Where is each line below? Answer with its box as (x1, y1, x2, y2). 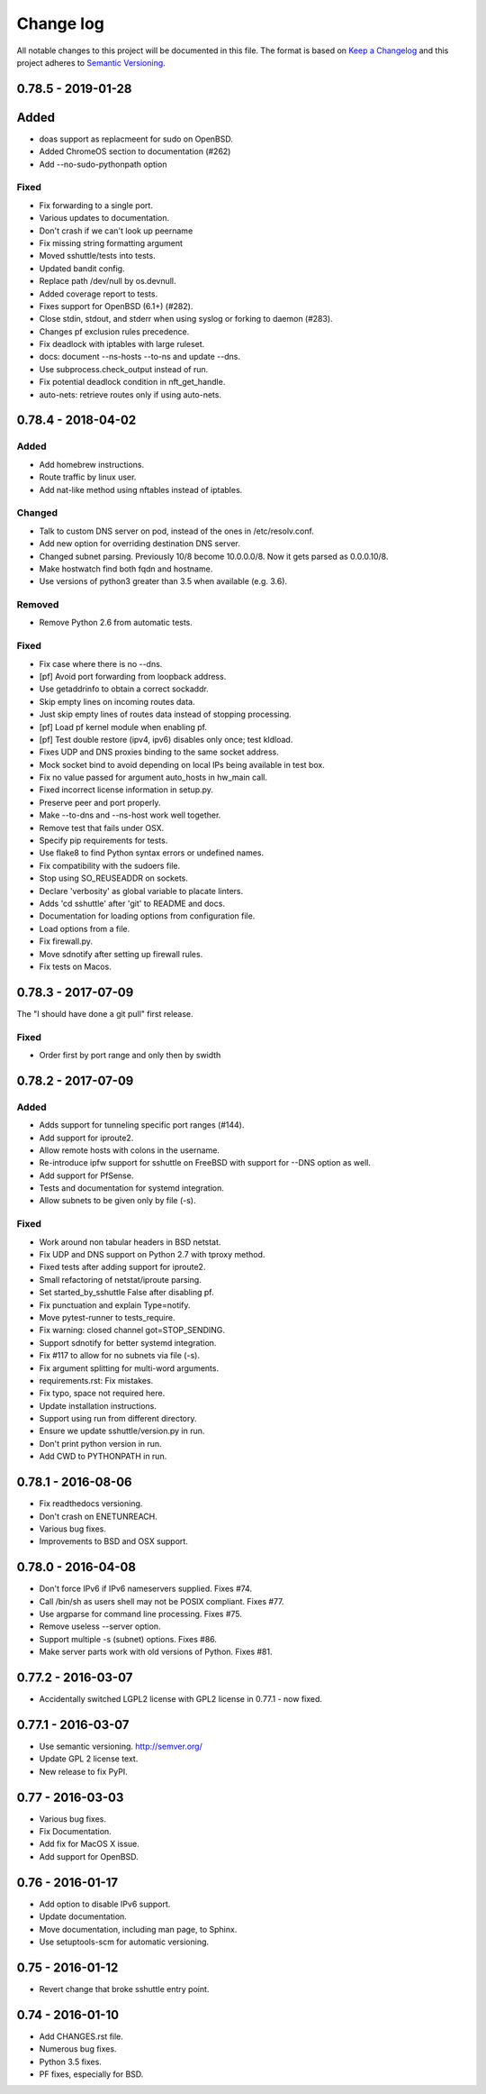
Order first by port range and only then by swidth (39, 1049, 221, 1060)
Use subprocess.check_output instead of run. (39, 363, 209, 374)
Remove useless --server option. (39, 1621, 161, 1632)
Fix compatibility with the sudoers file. (39, 860, 180, 871)
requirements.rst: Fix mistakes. (39, 1375, 154, 1385)
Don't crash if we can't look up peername (39, 225, 193, 236)
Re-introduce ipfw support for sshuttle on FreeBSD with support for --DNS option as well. (39, 1157, 371, 1168)
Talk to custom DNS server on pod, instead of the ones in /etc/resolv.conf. (39, 526, 314, 536)
